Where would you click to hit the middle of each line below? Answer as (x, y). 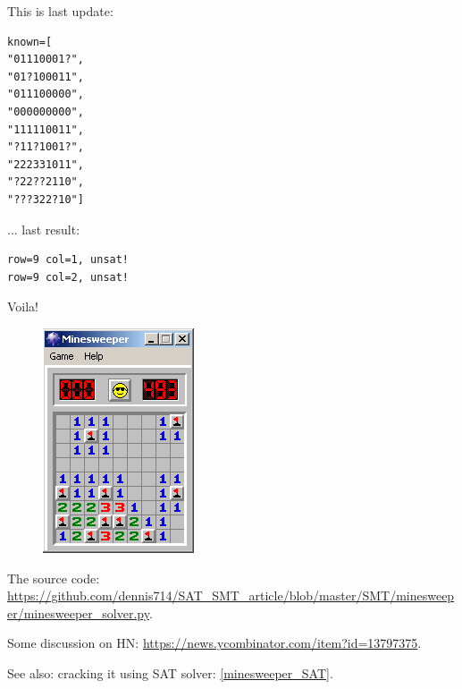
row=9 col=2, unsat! (68, 277)
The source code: (54, 578)
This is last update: (60, 11)
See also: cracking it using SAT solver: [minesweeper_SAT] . (170, 672)
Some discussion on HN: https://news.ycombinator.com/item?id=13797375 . (214, 643)
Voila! (23, 306)
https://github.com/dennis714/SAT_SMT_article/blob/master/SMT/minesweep (231, 595)
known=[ (30, 42)
